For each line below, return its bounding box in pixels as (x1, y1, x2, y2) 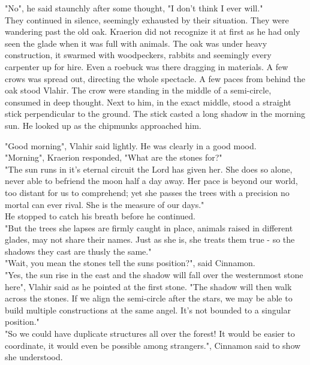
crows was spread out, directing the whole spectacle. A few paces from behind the (5, 72, 305, 85)
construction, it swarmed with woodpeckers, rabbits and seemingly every (5, 49, 272, 61)
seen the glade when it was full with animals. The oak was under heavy (5, 37, 267, 49)
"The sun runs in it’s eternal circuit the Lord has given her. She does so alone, (5, 162, 293, 175)
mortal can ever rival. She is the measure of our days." (5, 198, 204, 210)
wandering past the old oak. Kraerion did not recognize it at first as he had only (5, 25, 300, 38)
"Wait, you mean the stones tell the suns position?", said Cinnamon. (5, 257, 255, 269)
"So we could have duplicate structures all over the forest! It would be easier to (5, 327, 295, 340)
